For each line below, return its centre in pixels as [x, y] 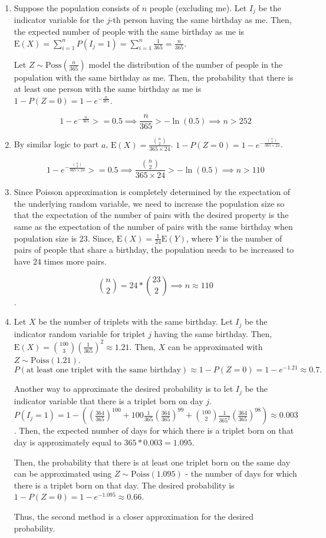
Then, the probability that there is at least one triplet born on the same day [152, 462]
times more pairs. [75, 261]
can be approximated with [215, 346]
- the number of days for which [241, 473]
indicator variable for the [59, 20]
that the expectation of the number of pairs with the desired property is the [151, 215]
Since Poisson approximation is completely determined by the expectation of [152, 192]
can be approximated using [63, 473]
